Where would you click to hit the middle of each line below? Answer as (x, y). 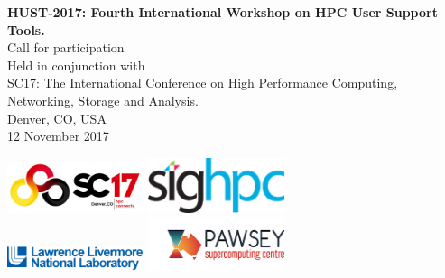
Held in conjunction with (76, 65)
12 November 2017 (58, 136)
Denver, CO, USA (57, 118)
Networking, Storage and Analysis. (103, 100)
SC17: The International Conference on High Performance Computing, (203, 83)
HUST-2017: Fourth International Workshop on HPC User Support (222, 12)
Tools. (26, 29)
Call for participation (66, 47)
